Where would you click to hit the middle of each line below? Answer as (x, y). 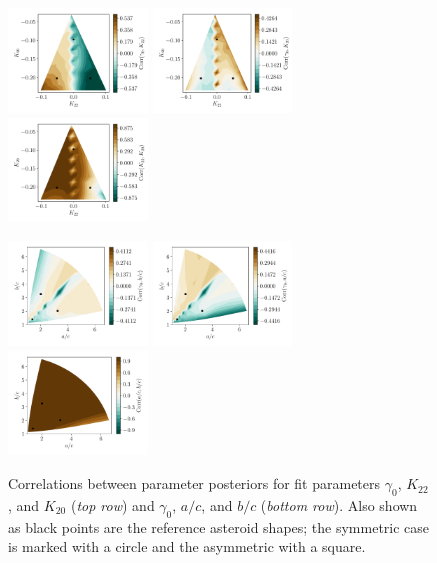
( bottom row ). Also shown (339, 504)
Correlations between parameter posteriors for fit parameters (194, 483)
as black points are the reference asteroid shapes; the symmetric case (219, 526)
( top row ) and (112, 504)
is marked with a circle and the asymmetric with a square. (187, 546)
